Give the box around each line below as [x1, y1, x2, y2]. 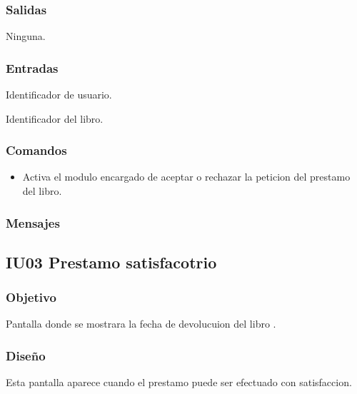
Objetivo [6, 288, 56, 306]
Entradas [6, 59, 59, 76]
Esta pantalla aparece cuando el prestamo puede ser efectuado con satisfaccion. [6, 375, 352, 390]
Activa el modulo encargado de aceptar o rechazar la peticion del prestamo [22, 169, 351, 184]
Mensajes [6, 213, 60, 231]
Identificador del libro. [6, 111, 104, 126]
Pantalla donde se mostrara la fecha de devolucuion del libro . [6, 316, 276, 331]
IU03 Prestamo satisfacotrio [6, 251, 217, 273]
